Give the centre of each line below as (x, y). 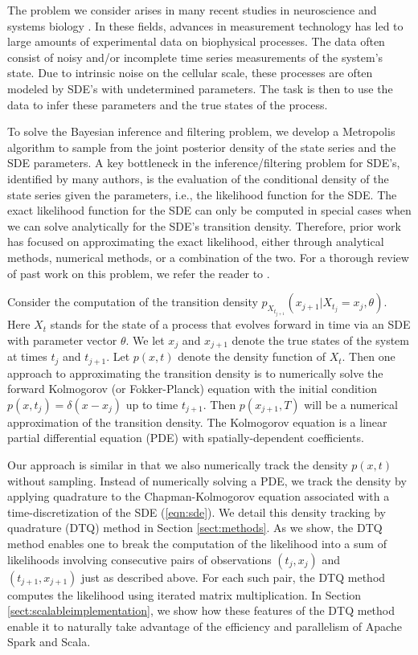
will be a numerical (351, 404)
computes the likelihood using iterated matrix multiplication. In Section (184, 594)
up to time (152, 404)
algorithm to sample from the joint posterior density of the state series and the (202, 147)
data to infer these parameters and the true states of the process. (168, 104)
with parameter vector (62, 340)
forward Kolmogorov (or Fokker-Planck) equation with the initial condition (192, 389)
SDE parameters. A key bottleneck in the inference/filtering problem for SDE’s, (204, 163)
